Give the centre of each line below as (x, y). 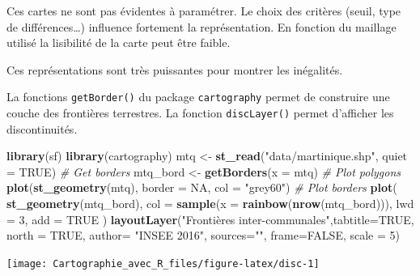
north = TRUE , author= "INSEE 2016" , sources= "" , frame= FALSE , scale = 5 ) (204, 235)
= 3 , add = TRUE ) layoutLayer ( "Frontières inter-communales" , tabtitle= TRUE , (210, 219)
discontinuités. (42, 128)
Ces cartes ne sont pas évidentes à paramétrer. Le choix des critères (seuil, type (204, 11)
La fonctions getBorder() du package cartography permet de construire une (198, 97)
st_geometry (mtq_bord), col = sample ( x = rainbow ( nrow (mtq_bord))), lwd (210, 204)
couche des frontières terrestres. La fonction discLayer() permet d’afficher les (200, 113)
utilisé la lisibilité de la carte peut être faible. (119, 42)
